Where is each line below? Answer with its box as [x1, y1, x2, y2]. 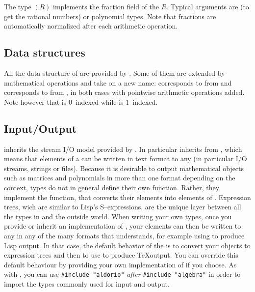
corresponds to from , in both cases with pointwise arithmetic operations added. [4, 87, 245, 97]
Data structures [4, 45, 85, 60]
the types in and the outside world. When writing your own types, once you [4, 211, 232, 221]
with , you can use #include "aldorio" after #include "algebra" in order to [4, 269, 241, 279]
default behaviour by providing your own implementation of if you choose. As [4, 259, 237, 269]
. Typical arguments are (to [166, 1, 249, 11]
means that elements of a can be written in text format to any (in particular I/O [4, 153, 247, 164]
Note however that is [4, 96, 67, 107]
